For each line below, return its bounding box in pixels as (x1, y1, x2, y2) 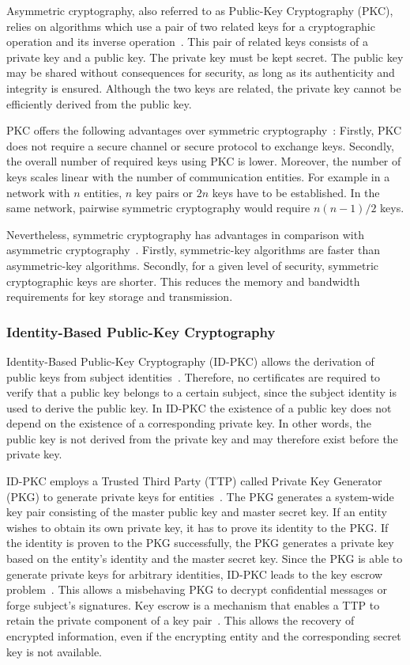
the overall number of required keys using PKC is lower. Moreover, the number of (6, 153, 401, 169)
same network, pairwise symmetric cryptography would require (6, 199, 310, 216)
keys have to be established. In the (212, 184, 380, 200)
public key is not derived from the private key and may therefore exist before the (6, 430, 398, 446)
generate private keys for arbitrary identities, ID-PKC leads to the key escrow (6, 565, 383, 582)
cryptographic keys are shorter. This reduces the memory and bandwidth (6, 272, 360, 289)
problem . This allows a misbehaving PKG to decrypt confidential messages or (6, 581, 387, 598)
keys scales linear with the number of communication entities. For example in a (6, 168, 390, 184)
